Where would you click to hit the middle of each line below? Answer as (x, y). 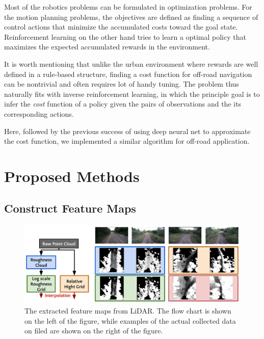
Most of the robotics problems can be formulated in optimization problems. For (128, 7)
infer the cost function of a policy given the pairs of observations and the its (123, 104)
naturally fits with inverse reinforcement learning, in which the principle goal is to (132, 94)
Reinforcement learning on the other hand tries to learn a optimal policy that (125, 36)
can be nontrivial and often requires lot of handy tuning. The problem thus (122, 84)
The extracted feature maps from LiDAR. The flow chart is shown (128, 310)
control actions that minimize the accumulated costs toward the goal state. (121, 27)
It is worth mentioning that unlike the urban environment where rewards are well (131, 63)
